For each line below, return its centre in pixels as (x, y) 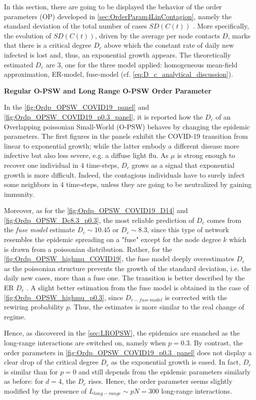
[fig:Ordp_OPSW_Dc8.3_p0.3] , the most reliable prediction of (99, 220)
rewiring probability (34, 307)
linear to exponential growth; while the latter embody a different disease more (122, 145)
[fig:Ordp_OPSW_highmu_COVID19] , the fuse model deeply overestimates (119, 259)
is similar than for (31, 371)
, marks (239, 35)
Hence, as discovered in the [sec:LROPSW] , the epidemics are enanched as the (122, 333)
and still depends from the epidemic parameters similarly (164, 371)
